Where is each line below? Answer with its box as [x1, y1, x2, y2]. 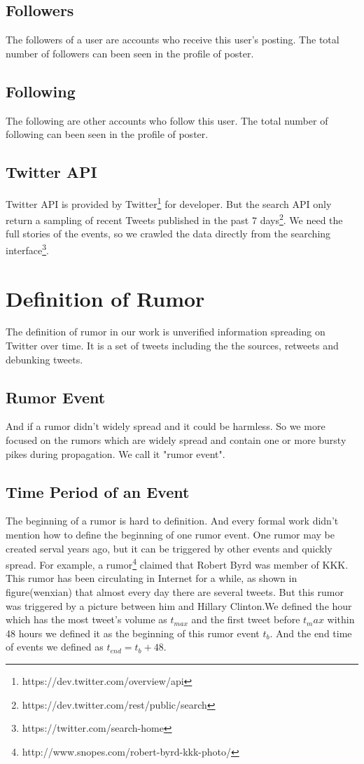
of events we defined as [6, 639, 104, 654]
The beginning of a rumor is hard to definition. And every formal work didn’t [6, 513, 339, 528]
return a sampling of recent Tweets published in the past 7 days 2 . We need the [6, 211, 343, 227]
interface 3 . [6, 241, 49, 257]
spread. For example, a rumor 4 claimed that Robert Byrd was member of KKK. [6, 555, 349, 571]
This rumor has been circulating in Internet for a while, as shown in [6, 571, 297, 585]
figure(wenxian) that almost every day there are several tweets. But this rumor [6, 585, 344, 599]
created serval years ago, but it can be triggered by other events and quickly [6, 541, 332, 555]
